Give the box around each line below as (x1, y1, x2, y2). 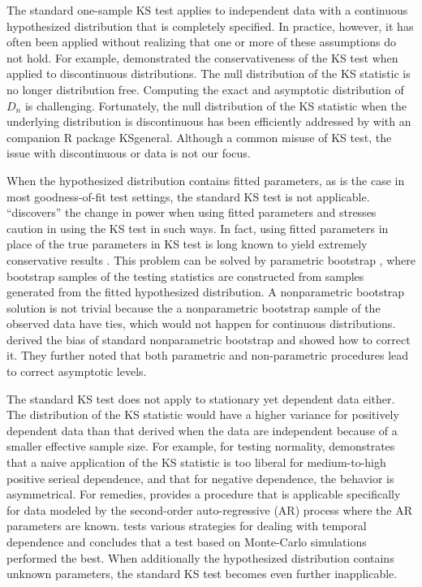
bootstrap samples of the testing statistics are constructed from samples (6, 267, 364, 284)
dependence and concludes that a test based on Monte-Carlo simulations (6, 533, 367, 550)
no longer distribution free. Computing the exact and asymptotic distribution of (6, 80, 404, 97)
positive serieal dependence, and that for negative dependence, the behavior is (6, 469, 394, 486)
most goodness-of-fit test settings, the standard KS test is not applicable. (6, 188, 370, 205)
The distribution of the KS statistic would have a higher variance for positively (6, 406, 399, 423)
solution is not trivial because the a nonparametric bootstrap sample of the (6, 299, 381, 316)
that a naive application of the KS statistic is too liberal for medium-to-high (6, 454, 386, 471)
